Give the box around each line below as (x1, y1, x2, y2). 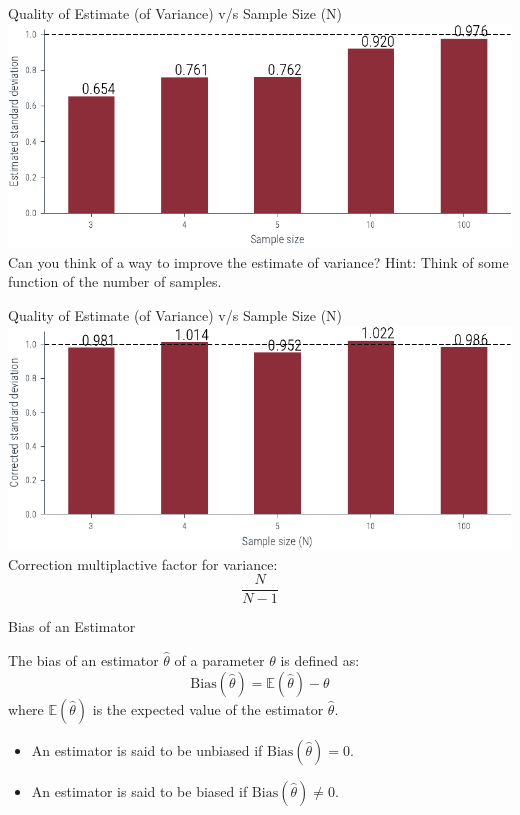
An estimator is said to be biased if (31, 780, 248, 801)
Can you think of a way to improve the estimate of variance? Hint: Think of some (8, 251, 509, 272)
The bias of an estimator (8, 650, 159, 671)
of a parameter (174, 650, 265, 671)
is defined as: (280, 650, 360, 671)
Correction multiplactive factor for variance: (8, 553, 278, 574)
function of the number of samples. (8, 271, 222, 292)
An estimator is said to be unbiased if (31, 739, 263, 760)
